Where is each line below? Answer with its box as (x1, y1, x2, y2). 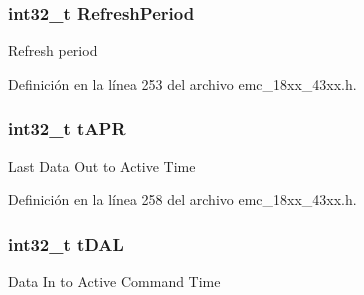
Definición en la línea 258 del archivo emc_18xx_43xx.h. (8, 189, 357, 210)
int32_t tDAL (8, 231, 124, 256)
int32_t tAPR (8, 116, 126, 141)
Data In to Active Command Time (8, 271, 221, 292)
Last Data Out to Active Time (8, 155, 196, 176)
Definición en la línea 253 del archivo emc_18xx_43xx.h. (8, 73, 357, 94)
